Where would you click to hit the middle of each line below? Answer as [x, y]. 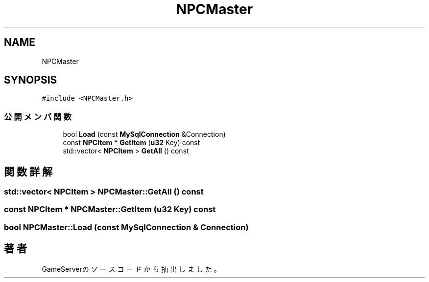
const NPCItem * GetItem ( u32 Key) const [131, 143]
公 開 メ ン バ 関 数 [38, 117]
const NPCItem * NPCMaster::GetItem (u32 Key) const [110, 209]
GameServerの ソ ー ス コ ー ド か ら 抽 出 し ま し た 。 [131, 269]
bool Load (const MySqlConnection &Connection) [144, 134]
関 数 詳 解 [28, 172]
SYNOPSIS [31, 80]
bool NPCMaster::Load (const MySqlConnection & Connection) [126, 227]
